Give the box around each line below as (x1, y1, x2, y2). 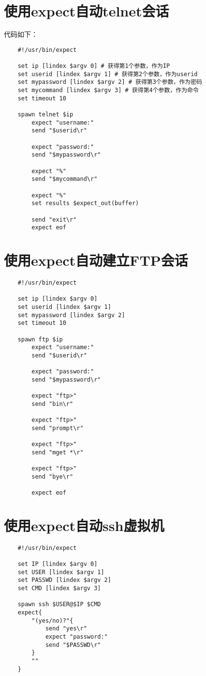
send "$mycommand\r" (31, 176, 98, 183)
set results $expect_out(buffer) (31, 200, 139, 207)
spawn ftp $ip (17, 336, 63, 343)
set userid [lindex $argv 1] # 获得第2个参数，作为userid (17, 70, 198, 78)
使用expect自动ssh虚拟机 (4, 515, 164, 535)
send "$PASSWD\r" (45, 641, 101, 648)
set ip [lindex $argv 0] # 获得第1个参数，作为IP (17, 63, 170, 70)
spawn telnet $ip (17, 111, 74, 118)
